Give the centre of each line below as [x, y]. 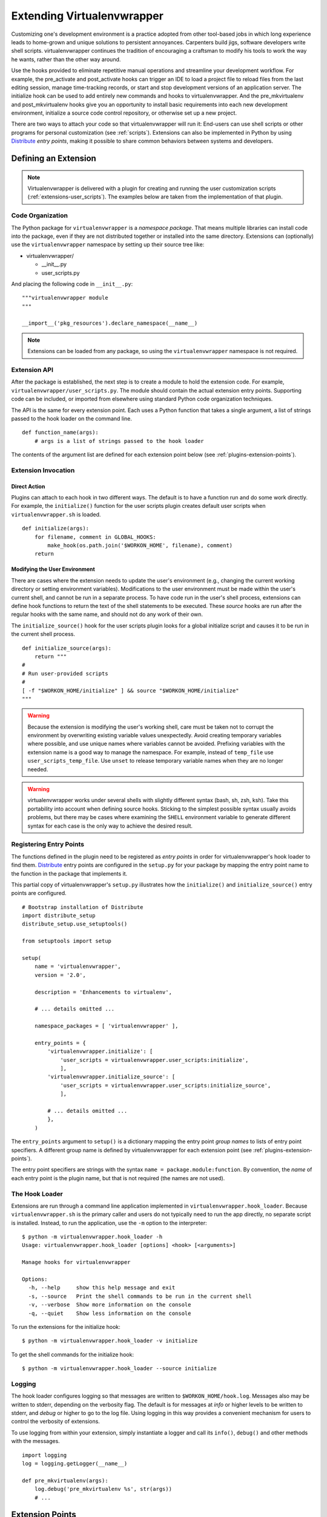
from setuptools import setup [67, 941]
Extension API [32, 370]
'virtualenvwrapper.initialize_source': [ [111, 1077]
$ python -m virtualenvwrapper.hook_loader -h [92, 1237]
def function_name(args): [61, 433]
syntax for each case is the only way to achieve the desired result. [110, 826]
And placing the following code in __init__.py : [72, 284]
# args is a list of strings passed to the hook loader [119, 441]
